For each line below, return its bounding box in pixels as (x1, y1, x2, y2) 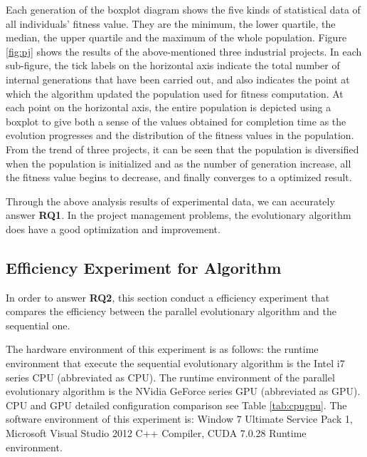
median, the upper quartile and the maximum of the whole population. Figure (6, 30, 347, 45)
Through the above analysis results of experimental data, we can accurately (6, 193, 335, 208)
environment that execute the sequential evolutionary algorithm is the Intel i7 (6, 356, 345, 371)
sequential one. (6, 317, 70, 332)
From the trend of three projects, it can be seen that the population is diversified (6, 141, 359, 156)
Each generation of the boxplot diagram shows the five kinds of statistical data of (6, 2, 361, 16)
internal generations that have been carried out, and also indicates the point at (6, 71, 350, 86)
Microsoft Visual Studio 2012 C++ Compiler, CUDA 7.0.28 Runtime (6, 426, 307, 441)
